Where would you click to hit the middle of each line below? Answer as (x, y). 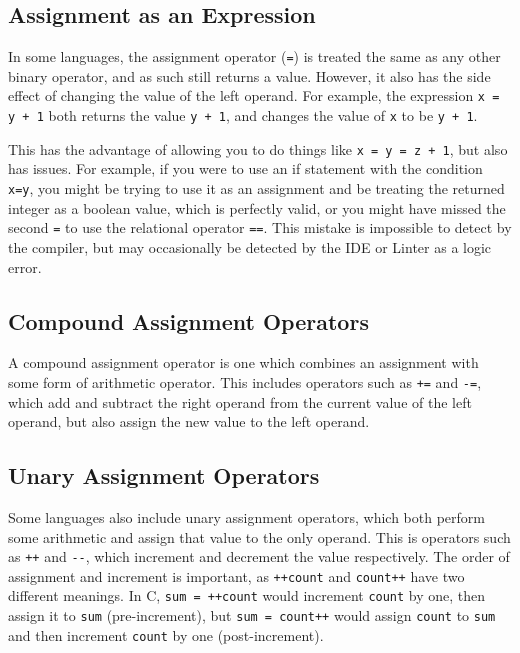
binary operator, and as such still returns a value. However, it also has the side (249, 75)
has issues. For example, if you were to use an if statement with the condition (245, 168)
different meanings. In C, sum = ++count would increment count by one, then (247, 595)
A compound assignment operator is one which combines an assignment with (243, 362)
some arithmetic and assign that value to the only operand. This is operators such (259, 536)
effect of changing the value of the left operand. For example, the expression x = (254, 95)
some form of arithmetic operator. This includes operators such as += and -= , (245, 381)
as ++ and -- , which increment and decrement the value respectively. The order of (259, 556)
